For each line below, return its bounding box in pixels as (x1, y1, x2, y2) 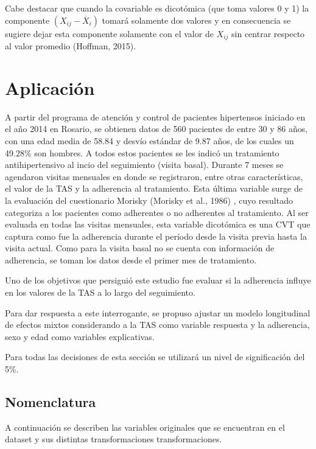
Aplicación (5, 75, 95, 100)
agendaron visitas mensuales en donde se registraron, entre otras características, (5, 170, 303, 183)
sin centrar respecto (231, 27, 305, 40)
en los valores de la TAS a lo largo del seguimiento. (5, 286, 195, 299)
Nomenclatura (5, 392, 96, 411)
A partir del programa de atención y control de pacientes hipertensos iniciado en (5, 110, 306, 123)
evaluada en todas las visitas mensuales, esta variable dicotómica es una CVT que (5, 218, 311, 231)
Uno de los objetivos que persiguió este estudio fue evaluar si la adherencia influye (5, 274, 311, 287)
